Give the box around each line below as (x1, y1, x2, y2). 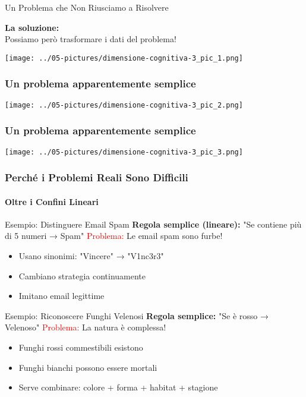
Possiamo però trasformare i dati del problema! (5, 33, 176, 45)
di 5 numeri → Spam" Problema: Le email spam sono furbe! (5, 229, 223, 242)
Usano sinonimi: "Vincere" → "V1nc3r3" (18, 250, 164, 262)
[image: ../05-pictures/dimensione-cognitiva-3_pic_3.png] (5, 147, 243, 156)
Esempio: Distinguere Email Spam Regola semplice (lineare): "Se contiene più (5, 218, 302, 230)
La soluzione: (5, 21, 59, 33)
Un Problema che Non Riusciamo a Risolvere (5, 1, 169, 13)
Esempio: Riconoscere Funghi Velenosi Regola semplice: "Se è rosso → (5, 309, 269, 322)
